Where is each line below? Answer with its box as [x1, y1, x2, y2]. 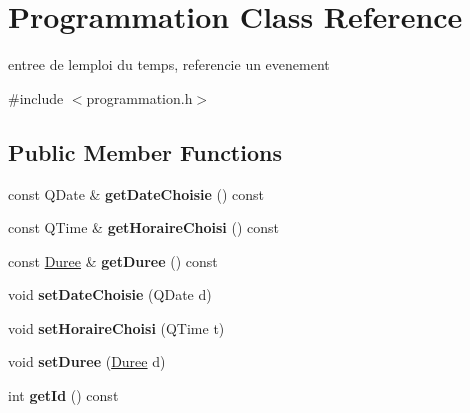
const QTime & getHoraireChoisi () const [8, 217, 280, 238]
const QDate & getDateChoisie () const [8, 183, 265, 204]
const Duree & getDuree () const [8, 250, 218, 271]
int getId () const [8, 385, 119, 406]
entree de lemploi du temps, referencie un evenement [8, 54, 330, 75]
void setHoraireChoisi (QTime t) [8, 317, 225, 338]
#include [8, 87, 64, 108]
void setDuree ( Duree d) [8, 351, 166, 372]
